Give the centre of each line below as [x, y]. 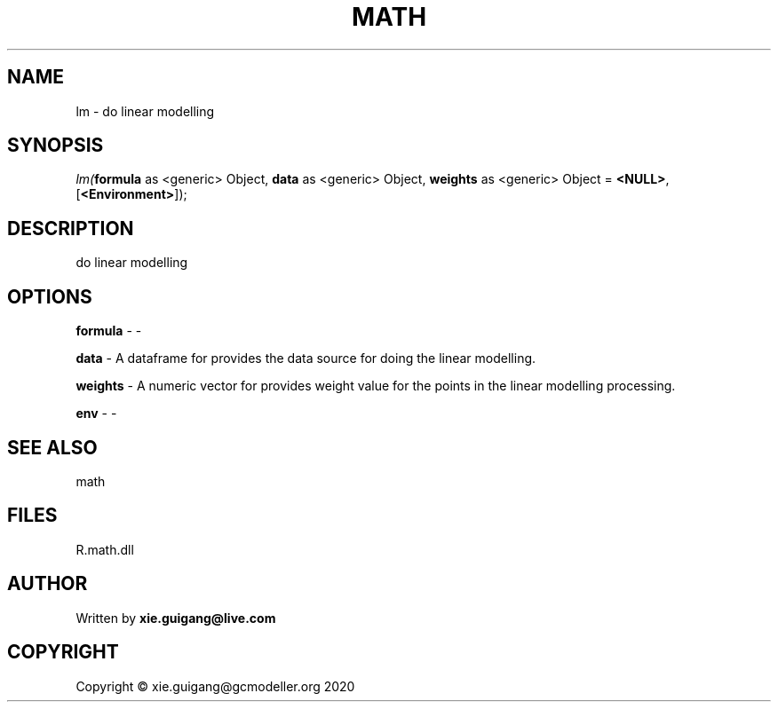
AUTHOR [48, 584]
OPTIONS [50, 296]
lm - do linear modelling [145, 111]
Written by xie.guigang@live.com [176, 618]
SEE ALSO [52, 447]
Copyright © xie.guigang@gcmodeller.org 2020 [215, 686]
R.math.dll [105, 549]
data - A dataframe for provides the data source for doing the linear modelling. [306, 358]
